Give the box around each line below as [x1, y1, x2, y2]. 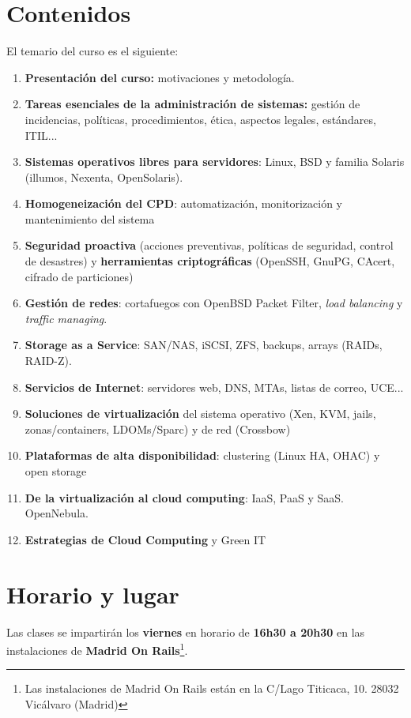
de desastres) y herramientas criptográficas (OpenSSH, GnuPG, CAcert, [25, 253, 395, 269]
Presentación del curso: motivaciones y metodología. [25, 69, 295, 85]
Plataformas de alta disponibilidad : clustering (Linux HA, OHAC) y [25, 447, 380, 464]
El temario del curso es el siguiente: [6, 43, 179, 59]
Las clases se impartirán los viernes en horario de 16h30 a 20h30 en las [6, 623, 365, 640]
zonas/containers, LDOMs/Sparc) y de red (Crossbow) [25, 420, 291, 437]
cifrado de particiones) [25, 268, 134, 284]
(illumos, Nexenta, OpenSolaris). [25, 168, 183, 185]
